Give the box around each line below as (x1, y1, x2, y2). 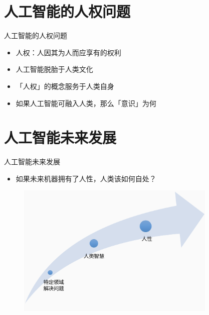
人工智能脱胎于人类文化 (16, 64, 93, 74)
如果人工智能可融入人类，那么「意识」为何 (16, 97, 156, 108)
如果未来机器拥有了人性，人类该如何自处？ (16, 173, 156, 183)
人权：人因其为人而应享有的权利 (16, 47, 121, 57)
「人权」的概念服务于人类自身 (16, 80, 114, 91)
